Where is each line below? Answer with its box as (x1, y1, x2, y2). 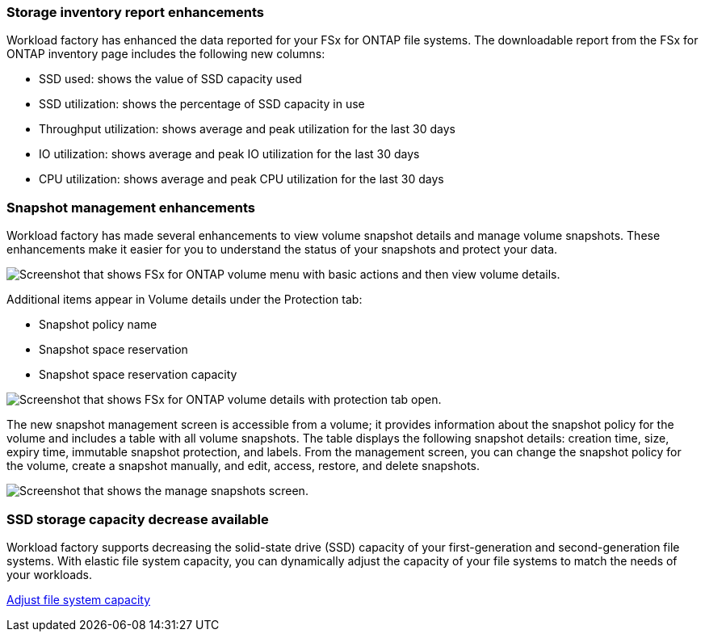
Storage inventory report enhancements (6, 4, 265, 20)
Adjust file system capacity (6, 592, 151, 607)
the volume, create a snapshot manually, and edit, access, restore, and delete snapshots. (6, 459, 480, 473)
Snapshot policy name (39, 317, 157, 332)
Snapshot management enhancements (6, 199, 255, 216)
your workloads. (6, 567, 93, 581)
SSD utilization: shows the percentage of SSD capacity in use (39, 97, 365, 111)
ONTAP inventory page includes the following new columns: (6, 47, 325, 61)
